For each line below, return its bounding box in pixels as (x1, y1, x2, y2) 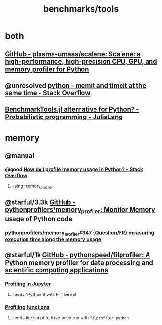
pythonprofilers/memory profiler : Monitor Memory (5, 206, 156, 215)
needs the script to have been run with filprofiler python (12, 314, 129, 320)
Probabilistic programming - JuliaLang (5, 113, 123, 121)
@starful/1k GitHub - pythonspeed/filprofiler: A (5, 251, 150, 259)
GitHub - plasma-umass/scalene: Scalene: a (5, 50, 141, 58)
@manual (5, 151, 35, 160)
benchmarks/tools (43, 3, 119, 15)
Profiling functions (5, 304, 50, 310)
